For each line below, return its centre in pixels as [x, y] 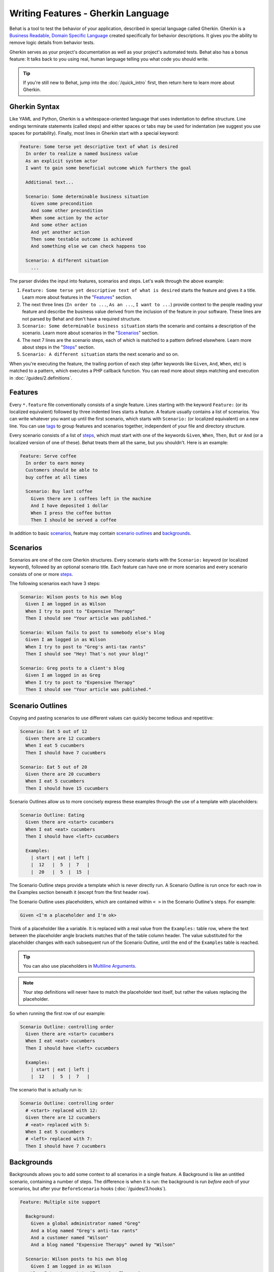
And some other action [59, 225]
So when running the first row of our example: [58, 1013]
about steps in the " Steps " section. [58, 347]
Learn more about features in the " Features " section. [77, 297]
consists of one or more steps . [41, 574]
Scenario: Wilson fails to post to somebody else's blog [92, 633]
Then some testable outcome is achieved [82, 239]
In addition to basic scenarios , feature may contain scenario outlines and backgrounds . [100, 533]
